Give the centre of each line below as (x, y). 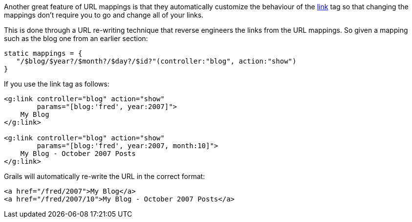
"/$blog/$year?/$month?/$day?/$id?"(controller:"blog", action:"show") (156, 61)
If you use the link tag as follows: (57, 84)
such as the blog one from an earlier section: (76, 38)
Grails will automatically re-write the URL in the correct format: (105, 176)
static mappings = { (43, 53)
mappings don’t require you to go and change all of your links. (104, 15)
